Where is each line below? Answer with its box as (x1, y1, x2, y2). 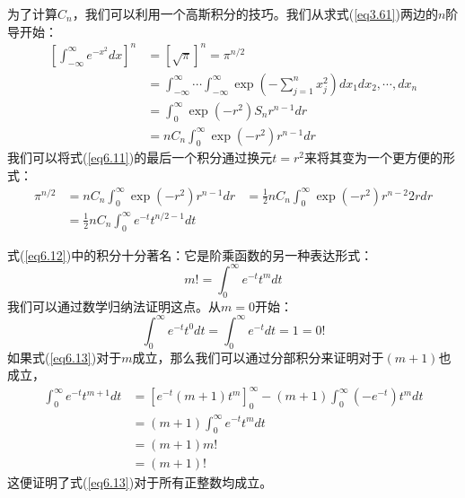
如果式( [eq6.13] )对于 (7, 347, 122, 366)
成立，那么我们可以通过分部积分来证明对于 (132, 347, 384, 366)
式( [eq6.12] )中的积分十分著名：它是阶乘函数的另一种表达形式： (7, 245, 373, 264)
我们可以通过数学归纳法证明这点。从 (7, 296, 221, 315)
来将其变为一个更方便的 (303, 148, 443, 167)
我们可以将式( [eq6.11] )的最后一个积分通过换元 (7, 148, 273, 167)
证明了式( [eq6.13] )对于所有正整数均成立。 (31, 473, 273, 492)
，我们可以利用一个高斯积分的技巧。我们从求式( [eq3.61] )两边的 (72, 4, 438, 22)
